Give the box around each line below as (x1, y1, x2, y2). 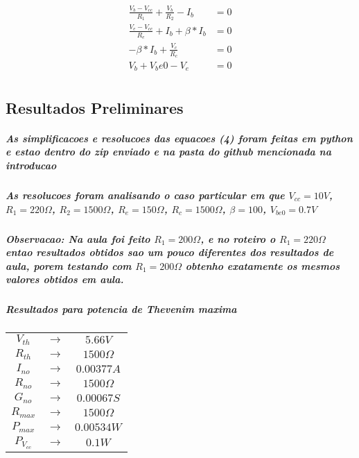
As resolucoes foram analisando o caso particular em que (6, 188, 285, 202)
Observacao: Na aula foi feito (6, 231, 150, 246)
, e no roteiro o (200, 231, 276, 246)
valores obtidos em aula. (6, 272, 124, 287)
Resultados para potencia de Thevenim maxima (6, 302, 237, 316)
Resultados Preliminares (6, 96, 184, 118)
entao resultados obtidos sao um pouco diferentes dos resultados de (6, 245, 334, 260)
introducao (6, 158, 57, 173)
